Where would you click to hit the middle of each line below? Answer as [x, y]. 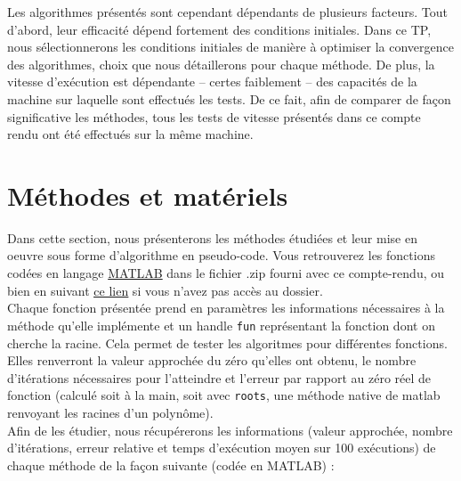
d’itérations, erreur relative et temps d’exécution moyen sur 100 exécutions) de [222, 448]
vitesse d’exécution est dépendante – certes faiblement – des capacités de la [212, 82]
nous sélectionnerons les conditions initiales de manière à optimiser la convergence [230, 47]
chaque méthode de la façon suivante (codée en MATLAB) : [171, 465]
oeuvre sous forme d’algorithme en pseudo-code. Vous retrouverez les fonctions [221, 255]
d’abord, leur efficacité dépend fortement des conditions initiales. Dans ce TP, [219, 29]
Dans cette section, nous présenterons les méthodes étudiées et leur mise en [212, 237]
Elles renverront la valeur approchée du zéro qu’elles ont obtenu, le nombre [212, 360]
